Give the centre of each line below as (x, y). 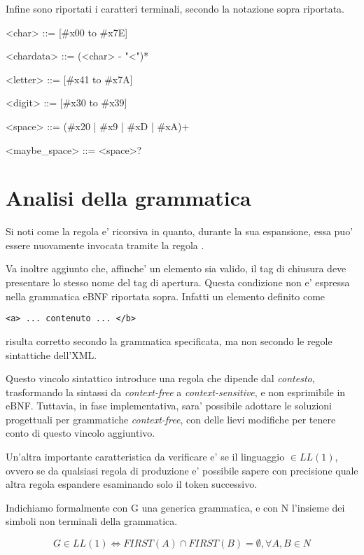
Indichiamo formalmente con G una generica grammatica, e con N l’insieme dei (175, 507)
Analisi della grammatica (128, 198)
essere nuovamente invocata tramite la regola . (105, 245)
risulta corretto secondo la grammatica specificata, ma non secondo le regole (169, 340)
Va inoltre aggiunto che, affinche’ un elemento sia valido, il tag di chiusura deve (176, 268)
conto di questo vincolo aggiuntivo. (80, 433)
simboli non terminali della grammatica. (92, 521)
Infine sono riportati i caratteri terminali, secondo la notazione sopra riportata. (175, 8)
